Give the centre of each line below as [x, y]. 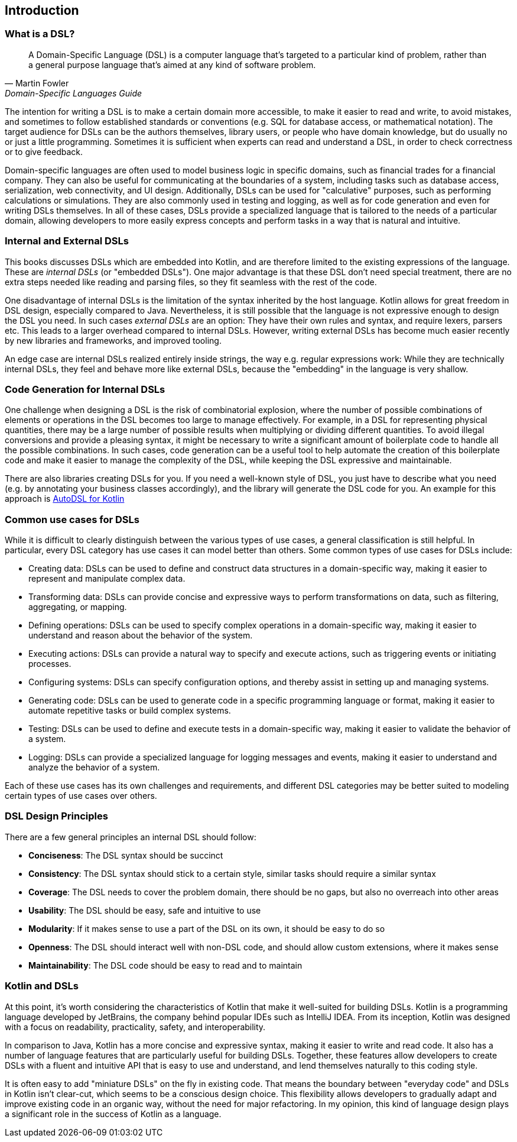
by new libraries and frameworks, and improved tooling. [113, 340]
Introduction [42, 10]
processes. [50, 664]
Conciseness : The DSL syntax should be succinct [126, 855]
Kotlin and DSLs [42, 986]
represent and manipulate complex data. [107, 579]
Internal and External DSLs [67, 241]
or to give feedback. [44, 151]
